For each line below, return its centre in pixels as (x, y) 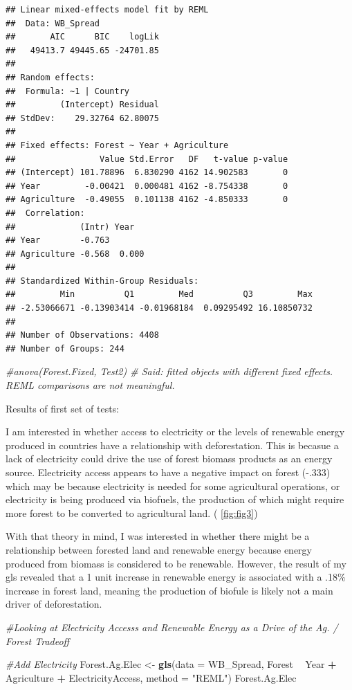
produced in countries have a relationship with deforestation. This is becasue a (172, 445)
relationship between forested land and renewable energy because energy (159, 549)
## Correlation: (45, 213)
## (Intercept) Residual (82, 105)
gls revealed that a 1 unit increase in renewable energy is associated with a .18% (176, 577)
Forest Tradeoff (38, 641)
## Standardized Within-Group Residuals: (102, 281)
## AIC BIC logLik (82, 37)
